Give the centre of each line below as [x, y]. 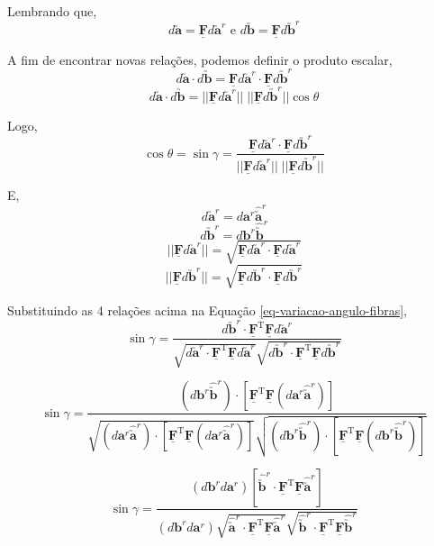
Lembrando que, [52, 11]
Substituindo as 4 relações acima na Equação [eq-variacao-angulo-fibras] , [207, 309]
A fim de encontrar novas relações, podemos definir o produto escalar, [200, 59]
